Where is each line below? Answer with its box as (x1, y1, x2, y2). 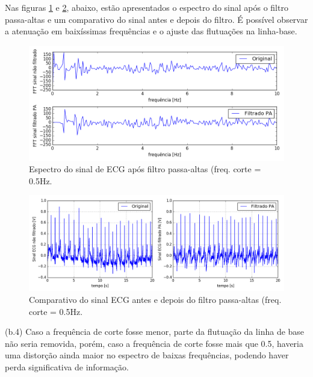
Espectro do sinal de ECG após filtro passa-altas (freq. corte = (29, 163, 261, 175)
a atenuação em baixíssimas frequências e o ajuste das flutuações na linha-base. (5, 25, 297, 37)
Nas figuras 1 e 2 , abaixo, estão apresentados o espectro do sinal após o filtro (5, 1, 288, 13)
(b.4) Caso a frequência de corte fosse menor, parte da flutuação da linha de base (5, 325, 305, 338)
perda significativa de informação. (5, 360, 129, 373)
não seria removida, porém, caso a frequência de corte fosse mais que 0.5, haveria (5, 337, 304, 349)
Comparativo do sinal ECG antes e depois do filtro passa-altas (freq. (29, 293, 282, 305)
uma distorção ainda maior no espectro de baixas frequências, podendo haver (5, 349, 289, 361)
